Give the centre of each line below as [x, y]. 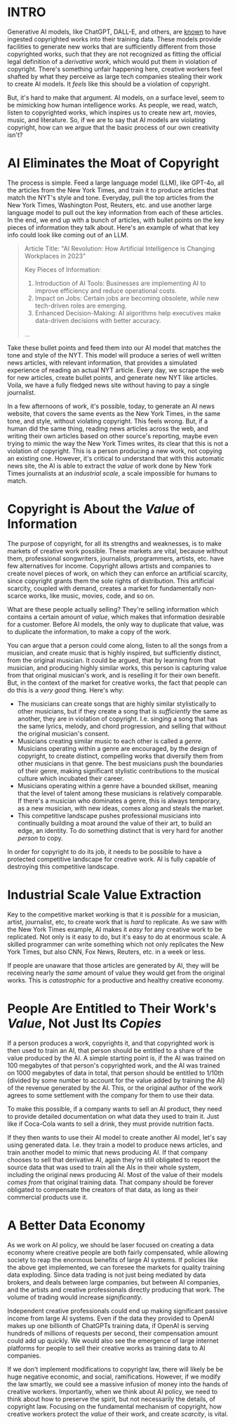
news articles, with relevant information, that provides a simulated [102, 362]
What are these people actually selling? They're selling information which [113, 609]
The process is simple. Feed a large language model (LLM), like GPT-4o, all [116, 183]
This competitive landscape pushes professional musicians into [109, 815]
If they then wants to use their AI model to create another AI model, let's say [117, 1137]
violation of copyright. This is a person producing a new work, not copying [115, 451]
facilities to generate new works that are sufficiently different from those [112, 46]
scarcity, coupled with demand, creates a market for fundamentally [104, 588]
